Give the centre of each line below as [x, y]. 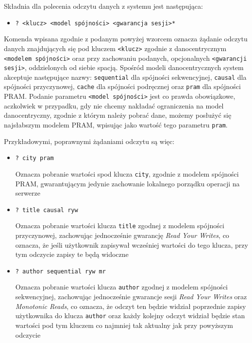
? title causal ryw [47, 210]
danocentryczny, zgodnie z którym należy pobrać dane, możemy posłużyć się [118, 115]
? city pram [34, 158]
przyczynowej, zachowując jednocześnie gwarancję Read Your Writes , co [122, 235]
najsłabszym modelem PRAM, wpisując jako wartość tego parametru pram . [116, 124]
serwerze [28, 193]
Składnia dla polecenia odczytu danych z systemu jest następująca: [103, 6]
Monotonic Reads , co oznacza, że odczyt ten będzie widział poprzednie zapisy [131, 306]
